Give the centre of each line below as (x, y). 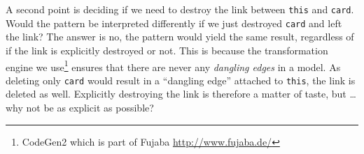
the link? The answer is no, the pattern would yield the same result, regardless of (180, 37)
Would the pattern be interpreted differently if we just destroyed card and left (174, 23)
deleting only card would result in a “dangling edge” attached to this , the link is (181, 80)
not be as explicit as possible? (90, 107)
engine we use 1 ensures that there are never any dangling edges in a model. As (173, 66)
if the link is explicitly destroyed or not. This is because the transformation (167, 50)
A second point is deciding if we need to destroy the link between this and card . (180, 9)
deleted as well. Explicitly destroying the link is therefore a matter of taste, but (176, 94)
